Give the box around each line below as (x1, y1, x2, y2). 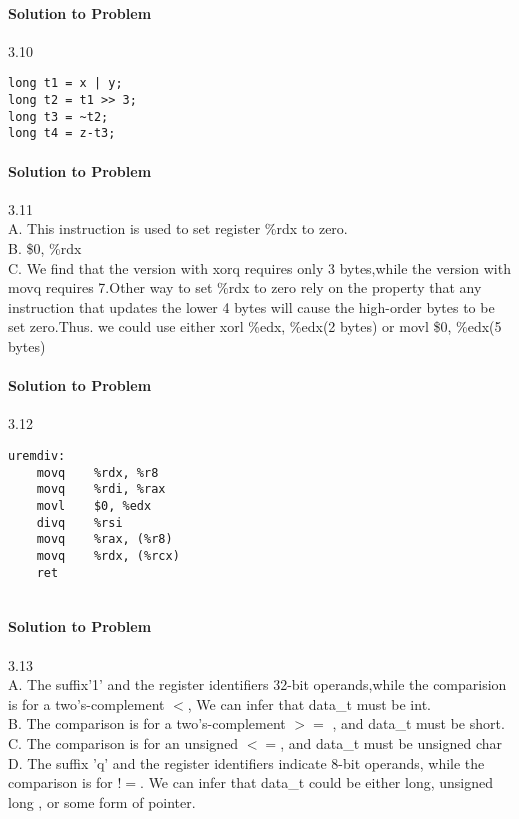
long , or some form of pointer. (8, 791, 196, 812)
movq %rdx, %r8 (36, 465, 159, 480)
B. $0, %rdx (8, 238, 82, 258)
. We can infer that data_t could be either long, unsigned (140, 772, 493, 793)
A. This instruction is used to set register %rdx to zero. (8, 218, 348, 239)
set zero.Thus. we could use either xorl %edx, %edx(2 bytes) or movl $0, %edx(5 (8, 316, 502, 337)
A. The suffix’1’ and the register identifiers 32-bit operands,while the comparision (8, 674, 507, 695)
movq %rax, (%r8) (36, 532, 173, 547)
